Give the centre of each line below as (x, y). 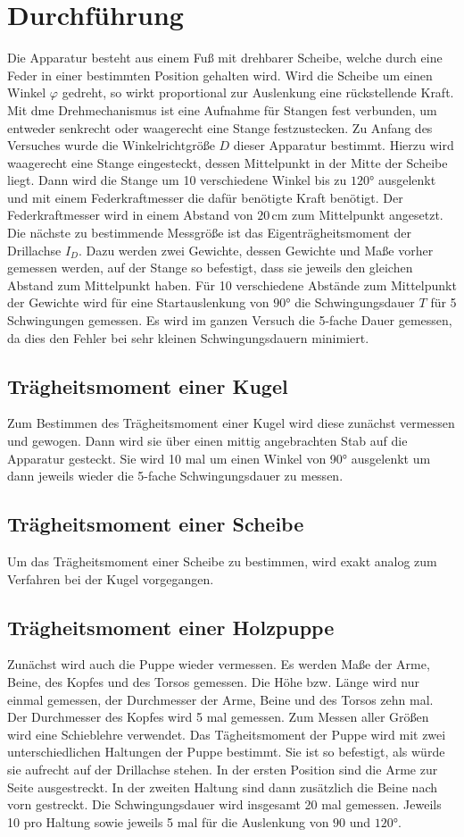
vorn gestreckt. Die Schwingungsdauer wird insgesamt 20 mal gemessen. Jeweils (224, 804)
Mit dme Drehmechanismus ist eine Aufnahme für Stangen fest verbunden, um (222, 109)
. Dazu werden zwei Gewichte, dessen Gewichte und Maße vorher (256, 250)
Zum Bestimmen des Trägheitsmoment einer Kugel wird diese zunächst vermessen (231, 423)
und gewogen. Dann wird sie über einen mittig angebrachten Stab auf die (207, 441)
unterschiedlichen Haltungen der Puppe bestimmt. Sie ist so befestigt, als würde (226, 752)
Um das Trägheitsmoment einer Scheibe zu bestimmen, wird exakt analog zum (222, 561)
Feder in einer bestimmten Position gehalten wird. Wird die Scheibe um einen (220, 75)
